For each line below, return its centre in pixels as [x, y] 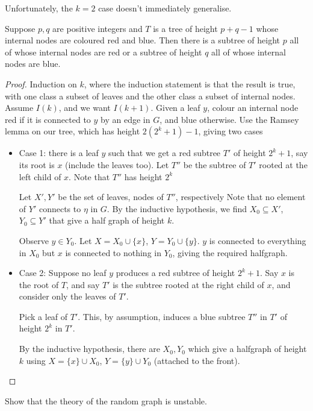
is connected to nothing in [113, 252]
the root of [39, 284]
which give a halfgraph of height [247, 349]
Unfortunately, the [39, 8]
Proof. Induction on [41, 83]
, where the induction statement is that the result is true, [190, 83]
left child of [40, 176]
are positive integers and [98, 28]
